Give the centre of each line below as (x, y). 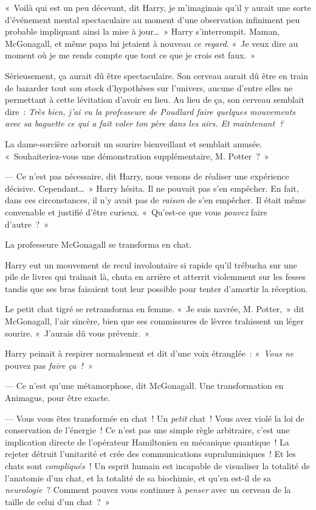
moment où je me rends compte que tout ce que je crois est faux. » (130, 55)
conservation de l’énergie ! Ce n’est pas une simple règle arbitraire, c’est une (147, 430)
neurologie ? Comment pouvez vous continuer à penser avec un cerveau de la (148, 490)
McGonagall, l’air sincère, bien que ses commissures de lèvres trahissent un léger (154, 321)
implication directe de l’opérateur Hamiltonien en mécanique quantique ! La (147, 442)
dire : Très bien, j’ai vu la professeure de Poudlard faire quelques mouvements (150, 111)
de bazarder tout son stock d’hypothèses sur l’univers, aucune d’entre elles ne (149, 87)
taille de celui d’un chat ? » (57, 501)
